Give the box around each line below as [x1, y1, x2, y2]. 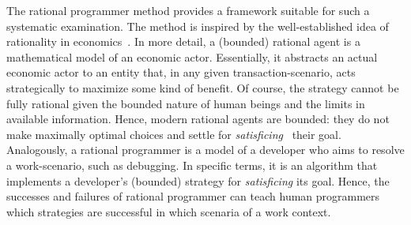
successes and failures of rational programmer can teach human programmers [6, 188, 380, 204]
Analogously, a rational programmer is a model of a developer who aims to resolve [6, 141, 405, 158]
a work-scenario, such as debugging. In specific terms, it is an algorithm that [6, 156, 378, 173]
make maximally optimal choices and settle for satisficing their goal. [6, 126, 341, 142]
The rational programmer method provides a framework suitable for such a [6, 2, 370, 18]
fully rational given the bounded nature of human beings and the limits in [6, 95, 365, 111]
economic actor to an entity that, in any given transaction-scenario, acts [6, 64, 356, 81]
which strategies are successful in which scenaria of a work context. [6, 203, 331, 219]
